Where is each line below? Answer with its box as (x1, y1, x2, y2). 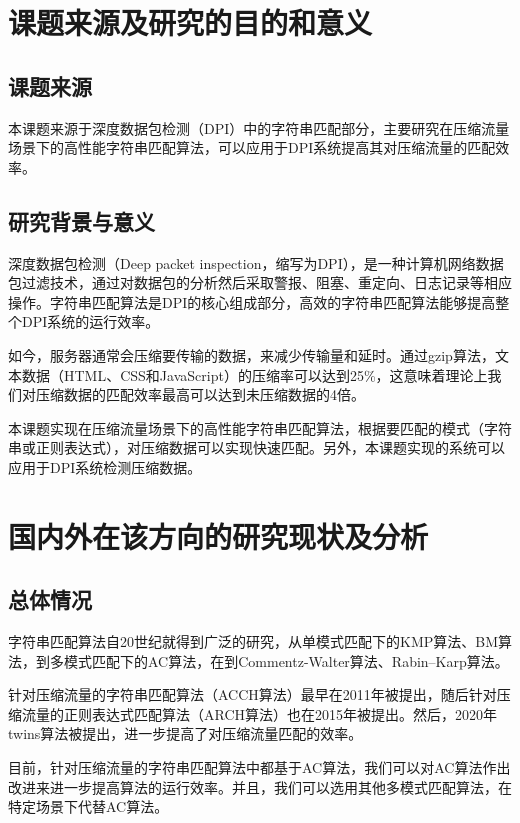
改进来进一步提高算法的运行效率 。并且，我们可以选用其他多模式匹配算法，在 (8, 776, 512, 797)
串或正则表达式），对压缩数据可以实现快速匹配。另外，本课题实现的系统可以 (8, 437, 505, 458)
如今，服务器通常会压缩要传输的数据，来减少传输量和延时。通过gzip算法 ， (8, 344, 495, 365)
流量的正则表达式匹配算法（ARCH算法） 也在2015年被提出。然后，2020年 (21, 703, 498, 724)
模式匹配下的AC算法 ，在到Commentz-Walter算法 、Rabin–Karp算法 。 (63, 650, 509, 671)
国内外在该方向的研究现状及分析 (8, 515, 429, 556)
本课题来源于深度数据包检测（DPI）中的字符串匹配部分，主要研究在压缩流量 (8, 117, 510, 138)
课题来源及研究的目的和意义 (8, 2, 373, 43)
